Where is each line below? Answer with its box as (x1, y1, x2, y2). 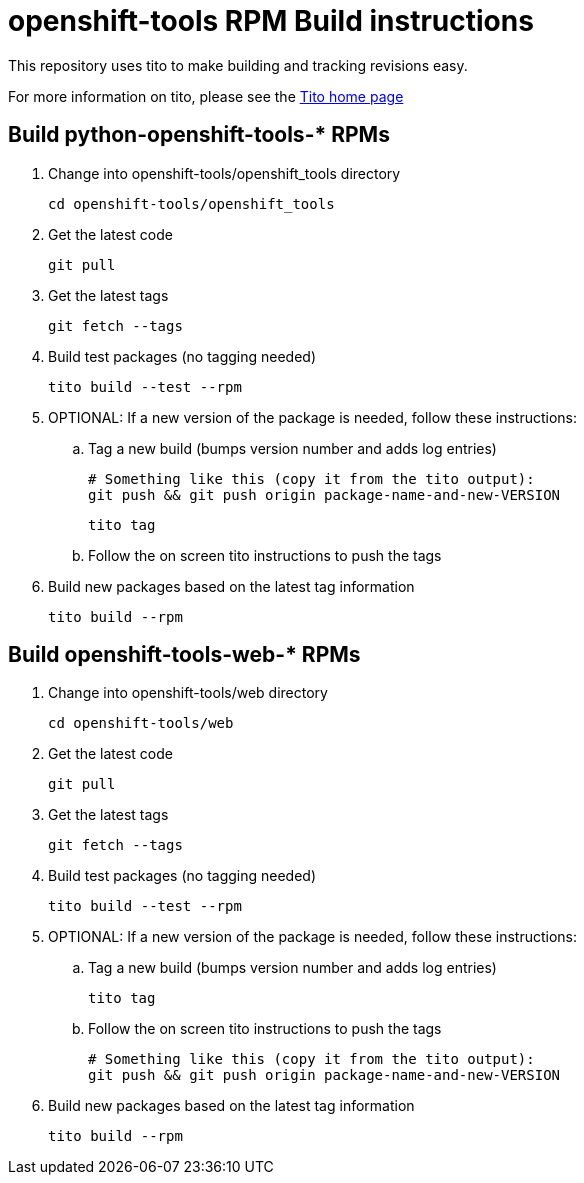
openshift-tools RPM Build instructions (8, 4, 534, 38)
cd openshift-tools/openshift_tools (48, 195, 335, 212)
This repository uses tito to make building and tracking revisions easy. (8, 56, 468, 74)
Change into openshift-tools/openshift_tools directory (48, 164, 401, 182)
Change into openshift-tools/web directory (48, 684, 328, 702)
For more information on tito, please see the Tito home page (8, 87, 404, 105)
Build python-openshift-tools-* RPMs (8, 122, 390, 148)
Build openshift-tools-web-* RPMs (8, 642, 361, 668)
